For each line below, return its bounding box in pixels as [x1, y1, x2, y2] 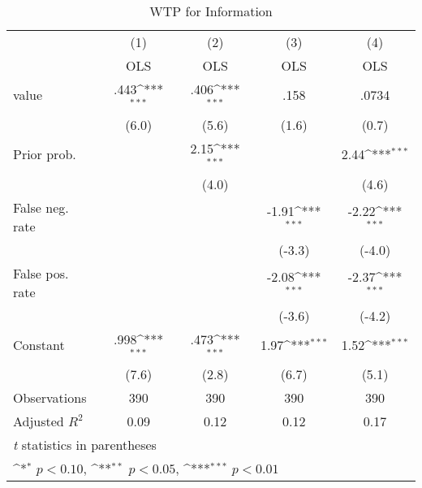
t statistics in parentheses [13, 435, 157, 455]
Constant [13, 335, 65, 354]
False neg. [13, 197, 69, 217]
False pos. [13, 263, 69, 283]
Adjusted [13, 412, 64, 431]
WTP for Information [149, 2, 273, 20]
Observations [13, 388, 87, 408]
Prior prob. [13, 145, 76, 164]
